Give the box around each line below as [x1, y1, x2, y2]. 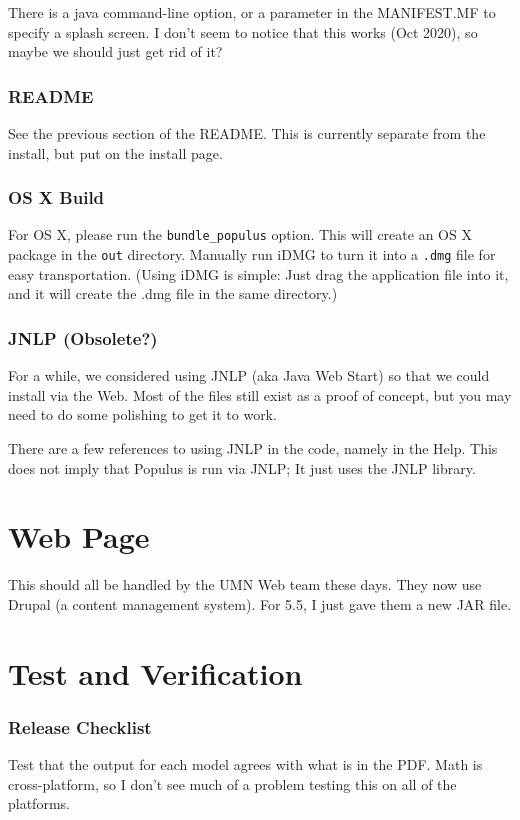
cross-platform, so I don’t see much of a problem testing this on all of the [8, 773, 457, 794]
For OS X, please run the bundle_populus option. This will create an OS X [8, 224, 472, 245]
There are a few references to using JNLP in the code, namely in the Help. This [8, 437, 498, 458]
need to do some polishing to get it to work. [8, 404, 277, 425]
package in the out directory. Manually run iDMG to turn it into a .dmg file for [8, 244, 496, 265]
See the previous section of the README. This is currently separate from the [8, 123, 486, 143]
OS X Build [8, 185, 105, 210]
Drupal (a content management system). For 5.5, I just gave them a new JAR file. [8, 593, 512, 614]
